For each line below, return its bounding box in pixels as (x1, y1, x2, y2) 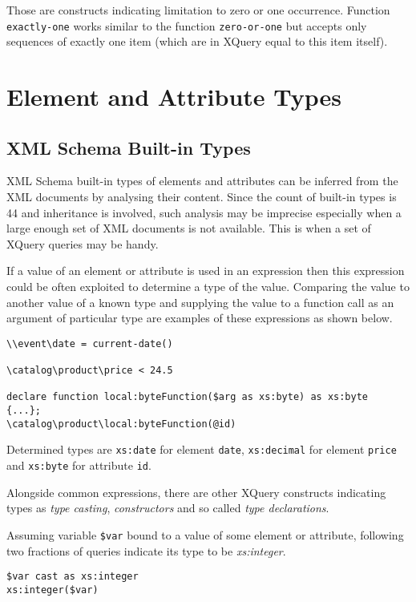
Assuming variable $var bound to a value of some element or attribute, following (6, 526, 404, 543)
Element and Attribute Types (6, 80, 342, 113)
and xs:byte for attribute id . (6, 457, 151, 474)
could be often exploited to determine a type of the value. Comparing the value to (6, 277, 410, 294)
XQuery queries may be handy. (6, 235, 159, 252)
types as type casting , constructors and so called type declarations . (6, 499, 329, 516)
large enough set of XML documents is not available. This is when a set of (6, 220, 371, 236)
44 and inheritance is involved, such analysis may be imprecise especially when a (6, 204, 402, 220)
